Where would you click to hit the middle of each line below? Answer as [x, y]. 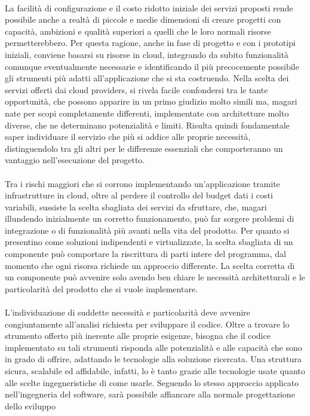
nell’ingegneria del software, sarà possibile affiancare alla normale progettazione [150, 394]
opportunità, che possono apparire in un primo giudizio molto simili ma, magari [151, 101]
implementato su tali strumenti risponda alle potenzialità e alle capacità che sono [154, 347]
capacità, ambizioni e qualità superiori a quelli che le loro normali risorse [138, 31]
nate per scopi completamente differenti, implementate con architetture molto [147, 113]
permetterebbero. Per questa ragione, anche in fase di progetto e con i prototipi [150, 43]
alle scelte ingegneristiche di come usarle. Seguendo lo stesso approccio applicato [152, 382]
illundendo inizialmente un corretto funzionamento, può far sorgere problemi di [150, 218]
